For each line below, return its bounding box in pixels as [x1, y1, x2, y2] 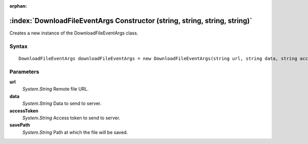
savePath [9, 122, 30, 128]
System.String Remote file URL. [22, 86, 89, 92]
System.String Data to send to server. [22, 100, 102, 106]
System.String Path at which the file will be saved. [22, 129, 128, 135]
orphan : [9, 3, 27, 9]
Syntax [9, 43, 28, 50]
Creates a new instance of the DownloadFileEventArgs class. [9, 30, 139, 36]
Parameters [9, 68, 40, 75]
